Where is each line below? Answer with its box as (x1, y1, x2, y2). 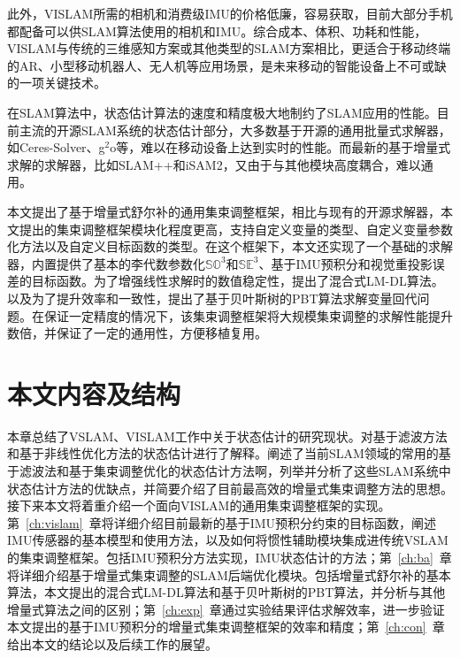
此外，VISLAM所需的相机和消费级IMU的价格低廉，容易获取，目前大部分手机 (7, 4, 453, 22)
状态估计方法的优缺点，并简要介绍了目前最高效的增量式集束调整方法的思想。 (7, 478, 453, 497)
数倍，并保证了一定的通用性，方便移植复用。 (7, 324, 267, 342)
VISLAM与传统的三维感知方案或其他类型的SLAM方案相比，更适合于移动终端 (7, 39, 451, 57)
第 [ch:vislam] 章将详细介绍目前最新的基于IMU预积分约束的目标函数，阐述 (7, 513, 437, 532)
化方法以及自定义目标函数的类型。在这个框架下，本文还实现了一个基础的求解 (7, 237, 453, 256)
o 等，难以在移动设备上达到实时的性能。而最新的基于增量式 (110, 138, 451, 157)
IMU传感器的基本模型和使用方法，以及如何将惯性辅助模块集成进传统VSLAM (7, 531, 448, 549)
